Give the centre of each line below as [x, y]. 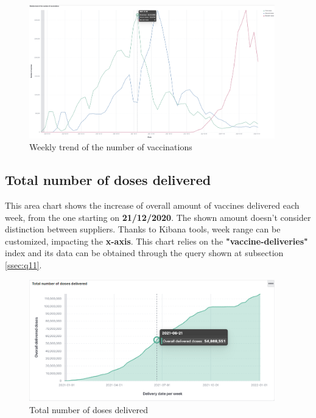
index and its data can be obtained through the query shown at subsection [144, 253]
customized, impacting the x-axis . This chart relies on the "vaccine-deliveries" [156, 241]
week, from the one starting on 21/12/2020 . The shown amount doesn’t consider [158, 217]
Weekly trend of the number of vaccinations [111, 147]
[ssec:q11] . [23, 265]
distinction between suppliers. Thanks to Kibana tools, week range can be [143, 229]
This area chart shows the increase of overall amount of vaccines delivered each [152, 205]
